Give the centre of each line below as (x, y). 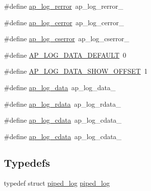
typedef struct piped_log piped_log (57, 183)
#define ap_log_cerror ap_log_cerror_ (64, 22)
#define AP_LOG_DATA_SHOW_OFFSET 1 (76, 71)
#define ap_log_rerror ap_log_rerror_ (64, 6)
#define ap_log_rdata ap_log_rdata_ (62, 103)
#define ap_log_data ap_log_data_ (60, 87)
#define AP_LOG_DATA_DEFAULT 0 (65, 55)
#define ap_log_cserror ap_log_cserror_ (67, 39)
